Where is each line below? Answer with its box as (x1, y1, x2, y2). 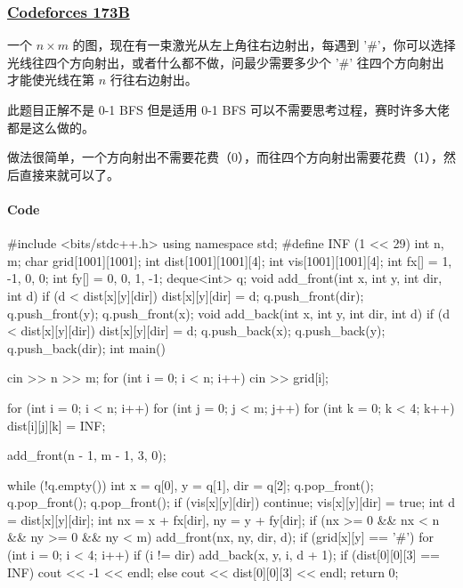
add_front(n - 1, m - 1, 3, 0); (7, 446, 167, 464)
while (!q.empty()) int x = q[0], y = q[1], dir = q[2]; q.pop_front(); (7, 475, 374, 494)
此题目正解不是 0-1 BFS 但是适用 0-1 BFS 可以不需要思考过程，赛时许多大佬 (7, 101, 450, 118)
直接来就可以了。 (19, 165, 119, 183)
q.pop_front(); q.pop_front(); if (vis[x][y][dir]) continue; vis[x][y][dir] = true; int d (7, 493, 455, 511)
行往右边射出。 (110, 70, 198, 89)
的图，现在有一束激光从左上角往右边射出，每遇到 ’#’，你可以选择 (72, 36, 456, 54)
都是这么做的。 (7, 117, 94, 136)
